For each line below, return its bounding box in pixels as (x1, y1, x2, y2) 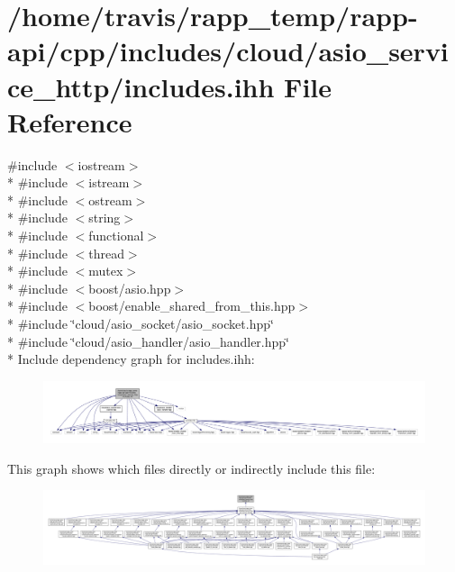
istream (88, 173, 130, 192)
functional (88, 226, 144, 245)
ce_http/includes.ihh (7, 68, 275, 104)
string (88, 208, 121, 227)
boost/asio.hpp (88, 278, 171, 297)
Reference (7, 103, 132, 140)
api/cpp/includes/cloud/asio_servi (7, 32, 449, 69)
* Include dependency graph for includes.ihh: (7, 350, 255, 368)
